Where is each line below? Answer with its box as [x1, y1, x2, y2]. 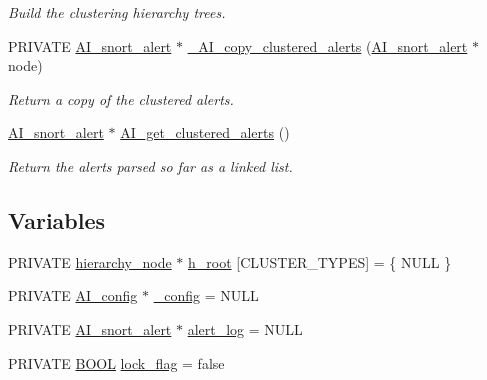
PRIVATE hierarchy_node [8, 251, 172, 272]
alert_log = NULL [187, 318, 303, 339]
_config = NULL [153, 285, 259, 306]
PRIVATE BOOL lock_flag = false [8, 352, 225, 373]
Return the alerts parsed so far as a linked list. [8, 155, 293, 176]
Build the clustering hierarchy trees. [8, 2, 226, 22]
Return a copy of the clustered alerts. [8, 88, 234, 109]
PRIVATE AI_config [8, 285, 138, 306]
